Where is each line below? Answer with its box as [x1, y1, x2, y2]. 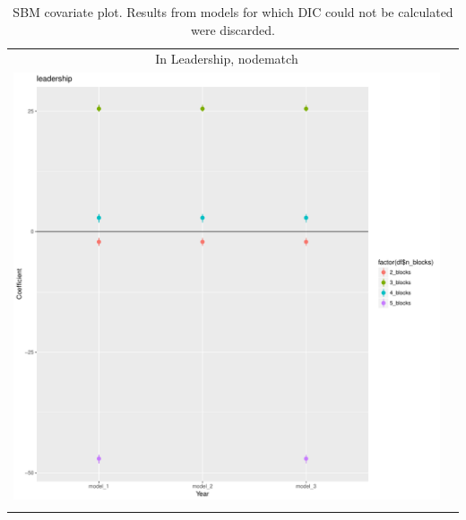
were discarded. [191, 20, 275, 39]
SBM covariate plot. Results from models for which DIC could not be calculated [13, 3, 453, 21]
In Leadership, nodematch [155, 49, 298, 68]
